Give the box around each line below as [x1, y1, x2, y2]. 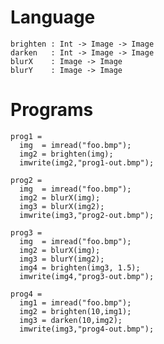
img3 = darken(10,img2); [19, 315, 123, 325]
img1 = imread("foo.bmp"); [19, 297, 132, 308]
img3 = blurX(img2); [19, 201, 105, 211]
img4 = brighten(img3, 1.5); [19, 262, 141, 273]
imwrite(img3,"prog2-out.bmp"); [19, 210, 155, 220]
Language [10, 6, 96, 29]
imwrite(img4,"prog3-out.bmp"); [19, 271, 155, 281]
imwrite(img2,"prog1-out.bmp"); [19, 157, 155, 168]
